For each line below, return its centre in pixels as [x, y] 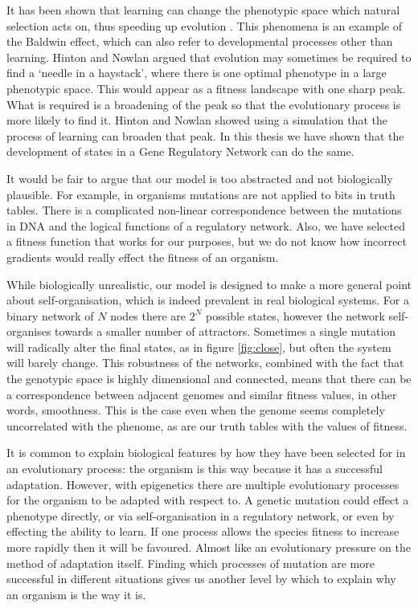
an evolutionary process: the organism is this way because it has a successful [195, 469]
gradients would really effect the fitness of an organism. [143, 257]
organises [29, 331]
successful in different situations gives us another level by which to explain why [201, 579]
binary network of [50, 315]
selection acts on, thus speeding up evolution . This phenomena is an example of [205, 25]
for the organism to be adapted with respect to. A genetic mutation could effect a [208, 500]
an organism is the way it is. [76, 594]
